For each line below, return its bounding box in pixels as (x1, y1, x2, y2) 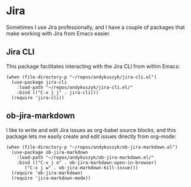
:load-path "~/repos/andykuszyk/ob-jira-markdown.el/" (17, 155, 154, 160)
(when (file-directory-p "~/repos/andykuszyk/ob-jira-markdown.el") (6, 144, 178, 150)
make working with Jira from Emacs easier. (6, 29, 111, 37)
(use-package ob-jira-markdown (11, 149, 88, 155)
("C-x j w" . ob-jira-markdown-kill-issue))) (24, 165, 139, 170)
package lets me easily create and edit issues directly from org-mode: (6, 133, 177, 140)
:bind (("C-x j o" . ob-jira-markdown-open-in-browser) (17, 159, 157, 166)
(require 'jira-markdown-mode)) (11, 175, 91, 181)
